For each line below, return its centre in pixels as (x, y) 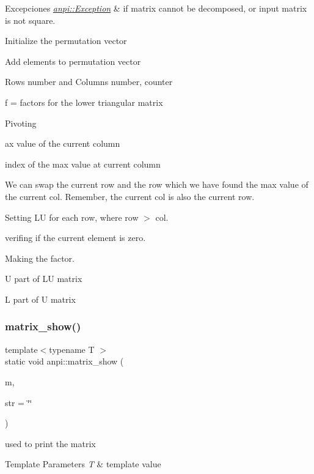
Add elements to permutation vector (73, 61)
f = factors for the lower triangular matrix (84, 102)
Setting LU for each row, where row (72, 217)
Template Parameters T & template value (83, 464)
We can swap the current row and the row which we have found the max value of (157, 184)
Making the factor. (40, 258)
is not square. (30, 20)
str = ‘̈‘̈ (19, 402)
